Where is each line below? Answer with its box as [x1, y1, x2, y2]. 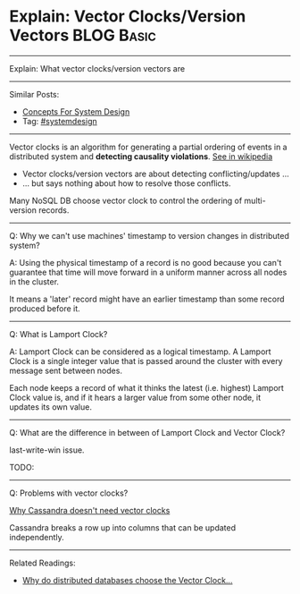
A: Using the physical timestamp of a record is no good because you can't [9, 257, 282, 267]
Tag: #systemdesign [21, 115, 97, 126]
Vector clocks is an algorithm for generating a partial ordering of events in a [9, 141, 287, 152]
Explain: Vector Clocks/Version [9, 6, 246, 27]
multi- [244, 195, 266, 206]
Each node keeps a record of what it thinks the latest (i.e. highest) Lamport [9, 382, 284, 393]
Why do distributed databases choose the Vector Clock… [21, 574, 233, 585]
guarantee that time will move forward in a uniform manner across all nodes [9, 267, 287, 277]
